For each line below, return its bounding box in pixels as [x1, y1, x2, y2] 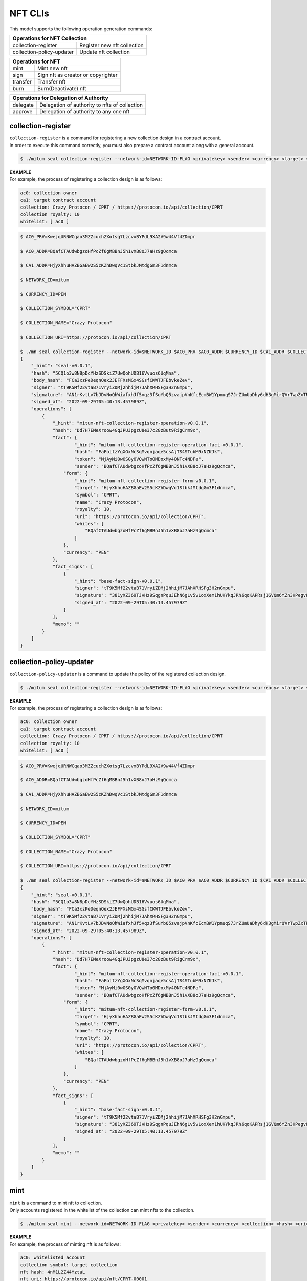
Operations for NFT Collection [12, 35, 87, 42]
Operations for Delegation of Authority [12, 94, 108, 101]
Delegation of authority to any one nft [39, 108, 130, 115]
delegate [12, 101, 34, 108]
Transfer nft [37, 78, 66, 85]
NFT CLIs [9, 8, 50, 19]
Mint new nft [37, 65, 68, 72]
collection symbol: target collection [20, 1262, 118, 1268]
